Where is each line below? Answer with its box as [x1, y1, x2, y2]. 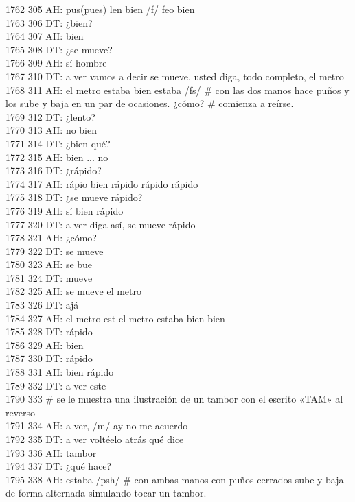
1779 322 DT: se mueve [5, 243, 104, 258]
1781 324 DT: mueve [5, 270, 93, 285]
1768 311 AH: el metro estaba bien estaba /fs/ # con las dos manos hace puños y [5, 82, 350, 97]
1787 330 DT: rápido [5, 351, 93, 366]
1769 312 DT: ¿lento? [5, 109, 95, 123]
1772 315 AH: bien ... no [5, 150, 108, 164]
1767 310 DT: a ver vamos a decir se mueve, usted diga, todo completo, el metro [5, 69, 344, 83]
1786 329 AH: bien [5, 337, 84, 352]
